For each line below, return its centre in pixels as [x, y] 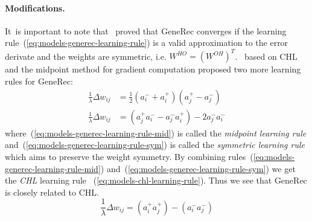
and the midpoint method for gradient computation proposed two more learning [153, 69]
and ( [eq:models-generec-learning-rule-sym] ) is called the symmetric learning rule [155, 145]
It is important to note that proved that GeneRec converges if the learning [146, 30]
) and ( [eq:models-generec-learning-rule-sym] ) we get [198, 168]
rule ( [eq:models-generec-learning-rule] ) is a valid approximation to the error [147, 43]
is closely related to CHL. [52, 192]
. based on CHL [266, 56]
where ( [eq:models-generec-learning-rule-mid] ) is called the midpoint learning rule [156, 133]
